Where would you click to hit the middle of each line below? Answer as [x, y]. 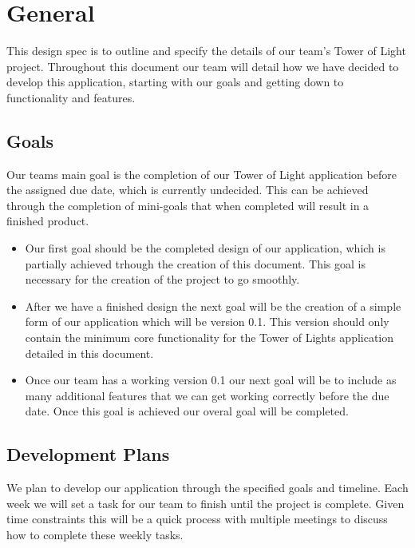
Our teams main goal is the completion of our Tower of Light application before [202, 174]
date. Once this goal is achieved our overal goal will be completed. [187, 411]
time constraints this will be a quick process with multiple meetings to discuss [197, 519]
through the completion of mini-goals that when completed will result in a [188, 205]
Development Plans [88, 454]
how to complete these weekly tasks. [95, 534]
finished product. [48, 221]
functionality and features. [71, 97]
